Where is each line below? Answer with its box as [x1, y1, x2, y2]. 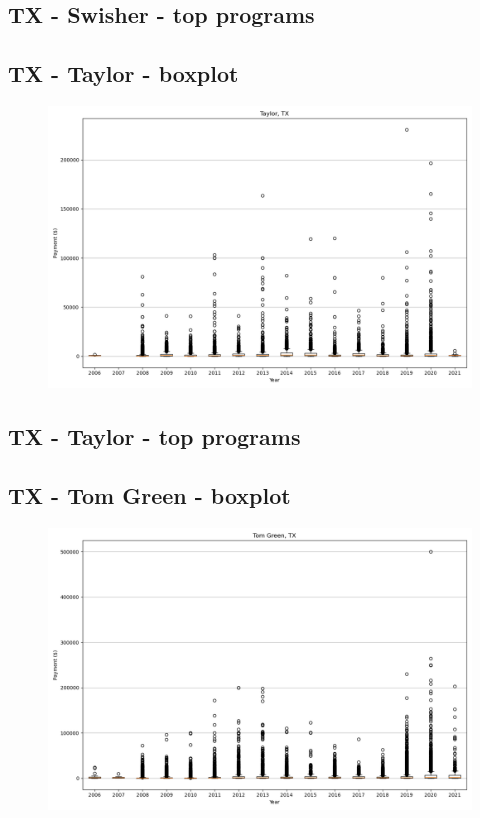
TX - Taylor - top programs [8, 421, 301, 452]
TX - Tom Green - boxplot [8, 480, 291, 511]
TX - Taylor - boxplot [8, 58, 239, 89]
